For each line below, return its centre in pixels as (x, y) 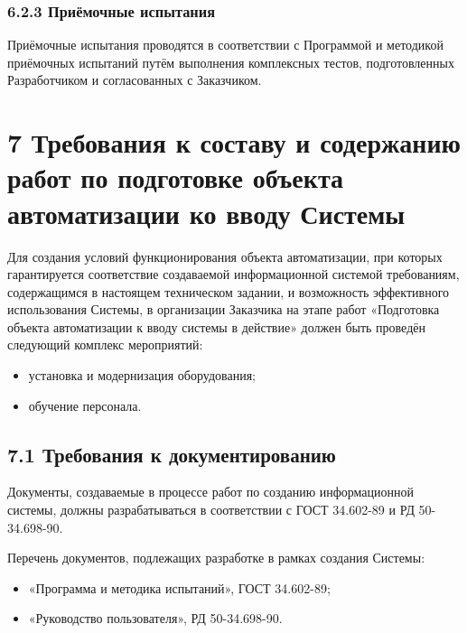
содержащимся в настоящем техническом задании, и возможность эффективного (229, 291)
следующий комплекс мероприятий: (105, 344)
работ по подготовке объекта (175, 177)
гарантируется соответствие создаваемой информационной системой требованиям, (233, 274)
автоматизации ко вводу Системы (206, 213)
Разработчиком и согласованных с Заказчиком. (135, 80)
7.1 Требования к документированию (172, 454)
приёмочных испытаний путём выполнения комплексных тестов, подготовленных (231, 62)
